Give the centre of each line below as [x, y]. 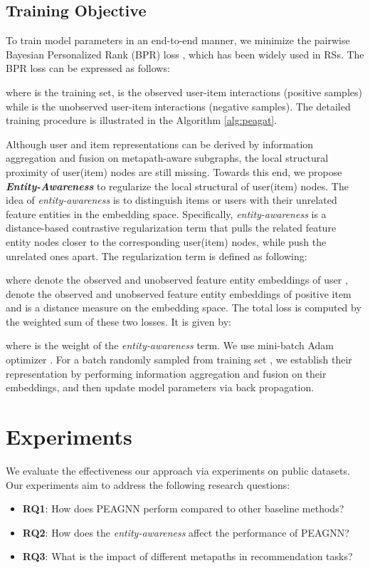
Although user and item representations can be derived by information [160, 144]
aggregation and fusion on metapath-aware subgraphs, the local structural [167, 158]
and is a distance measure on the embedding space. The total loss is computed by [184, 308]
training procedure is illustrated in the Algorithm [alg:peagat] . [142, 120]
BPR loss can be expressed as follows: [88, 68]
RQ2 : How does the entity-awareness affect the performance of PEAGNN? [186, 532]
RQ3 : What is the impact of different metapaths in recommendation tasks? [187, 556]
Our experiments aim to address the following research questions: [148, 484]
